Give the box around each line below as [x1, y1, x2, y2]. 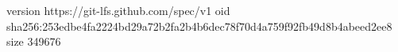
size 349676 [6, 33, 61, 50]
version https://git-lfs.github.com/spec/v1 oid [6, 2, 230, 18]
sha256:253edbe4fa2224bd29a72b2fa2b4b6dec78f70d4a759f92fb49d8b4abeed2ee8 [6, 17, 392, 34]
